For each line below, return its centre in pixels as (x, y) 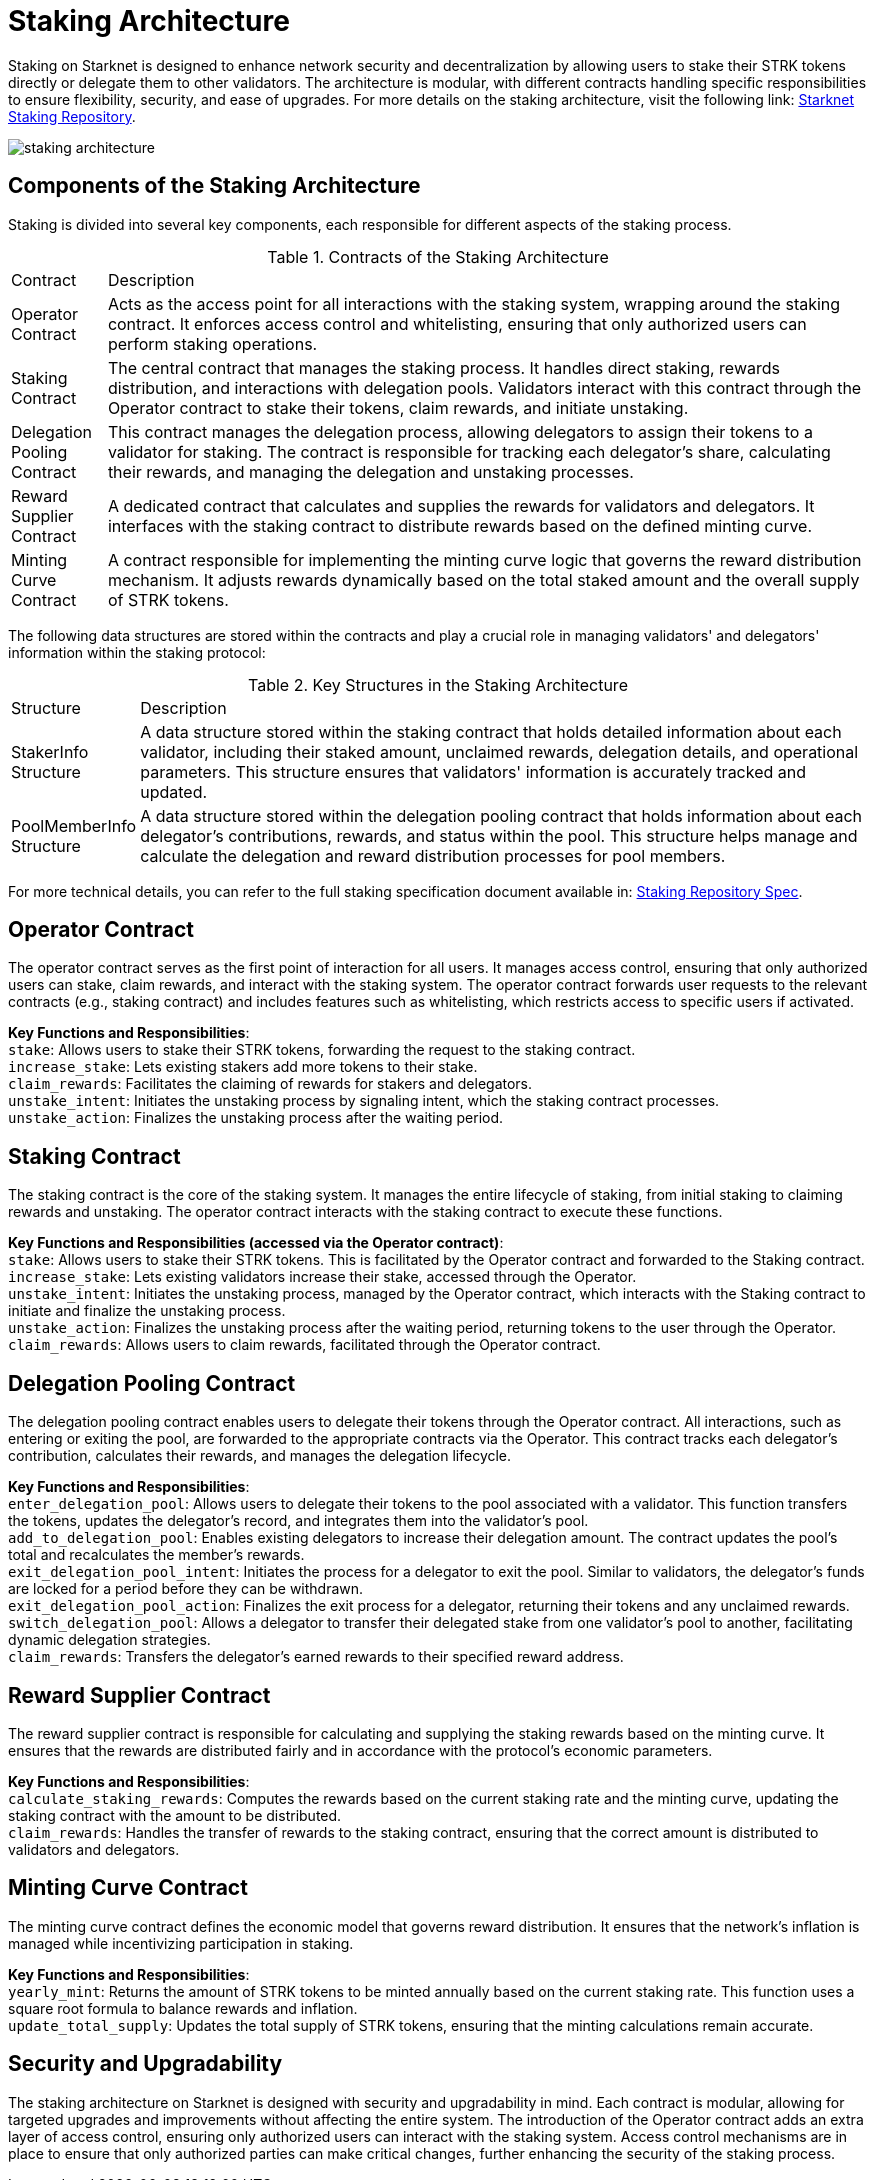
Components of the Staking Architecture (214, 186)
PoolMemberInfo (74, 825)
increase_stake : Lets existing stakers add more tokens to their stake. (243, 1067)
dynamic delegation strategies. (109, 1640)
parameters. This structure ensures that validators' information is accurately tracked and (473, 771)
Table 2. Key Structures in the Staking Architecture (438, 684)
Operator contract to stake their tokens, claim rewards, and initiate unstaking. (398, 407)
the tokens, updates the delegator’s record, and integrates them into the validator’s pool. (298, 1521)
